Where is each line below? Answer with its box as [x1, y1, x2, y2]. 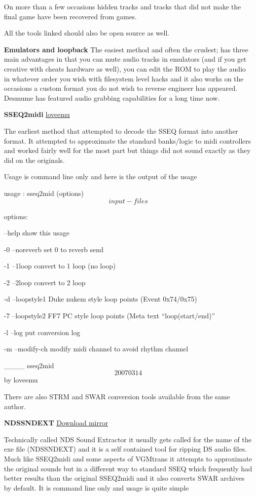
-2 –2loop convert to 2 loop [4, 277, 86, 287]
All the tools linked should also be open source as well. [4, 28, 170, 38]
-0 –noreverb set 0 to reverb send [4, 244, 104, 254]
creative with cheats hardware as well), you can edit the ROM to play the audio [4, 63, 246, 74]
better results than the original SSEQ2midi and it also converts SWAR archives [4, 473, 245, 483]
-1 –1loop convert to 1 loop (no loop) [4, 261, 116, 271]
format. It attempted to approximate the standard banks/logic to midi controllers [4, 135, 251, 146]
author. [4, 401, 26, 411]
